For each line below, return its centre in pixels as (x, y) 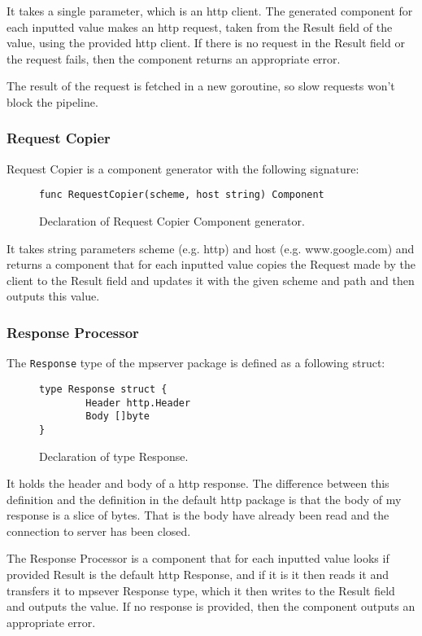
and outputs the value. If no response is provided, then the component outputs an (211, 606)
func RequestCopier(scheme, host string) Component (182, 195)
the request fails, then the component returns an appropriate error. (174, 58)
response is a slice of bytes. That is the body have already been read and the (198, 515)
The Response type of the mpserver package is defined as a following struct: (196, 363)
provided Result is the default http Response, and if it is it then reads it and (198, 575)
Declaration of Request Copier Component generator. (172, 221)
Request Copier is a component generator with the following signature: (183, 168)
